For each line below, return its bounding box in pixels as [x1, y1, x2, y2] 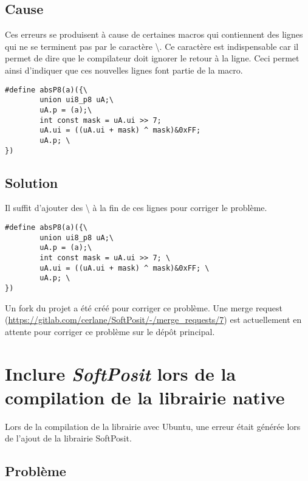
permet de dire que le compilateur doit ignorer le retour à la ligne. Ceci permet [5, 52, 299, 64]
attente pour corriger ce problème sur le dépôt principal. [5, 325, 215, 337]
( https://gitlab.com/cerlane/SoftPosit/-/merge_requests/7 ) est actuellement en [5, 313, 302, 326]
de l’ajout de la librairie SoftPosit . [5, 432, 132, 445]
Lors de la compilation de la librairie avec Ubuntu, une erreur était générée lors [5, 420, 301, 432]
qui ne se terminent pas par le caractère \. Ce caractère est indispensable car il [5, 40, 299, 52]
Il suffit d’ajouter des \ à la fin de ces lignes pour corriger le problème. [5, 201, 267, 214]
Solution [5, 173, 58, 192]
